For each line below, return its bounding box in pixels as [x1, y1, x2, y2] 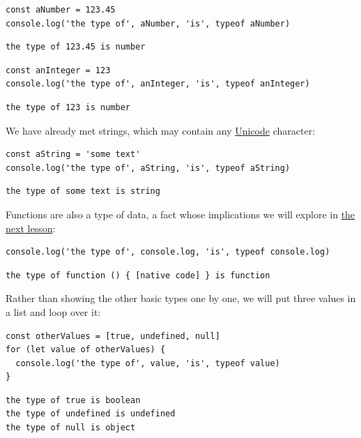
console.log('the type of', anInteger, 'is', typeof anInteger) [6, 79, 310, 89]
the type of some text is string [6, 186, 160, 197]
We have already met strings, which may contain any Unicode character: [6, 123, 316, 137]
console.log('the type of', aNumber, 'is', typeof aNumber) [6, 18, 291, 29]
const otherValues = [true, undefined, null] [6, 331, 220, 341]
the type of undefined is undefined [6, 409, 176, 419]
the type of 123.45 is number [6, 42, 146, 52]
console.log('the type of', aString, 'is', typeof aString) [6, 163, 291, 173]
